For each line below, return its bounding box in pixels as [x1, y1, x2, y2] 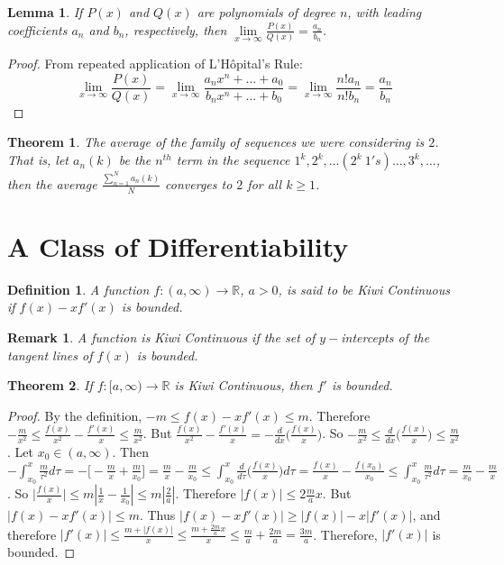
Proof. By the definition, [7, 406, 142, 424]
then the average [7, 174, 97, 193]
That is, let [7, 150, 69, 169]
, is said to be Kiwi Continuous [278, 279, 451, 298]
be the [118, 150, 151, 169]
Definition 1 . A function [7, 279, 150, 298]
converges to [165, 174, 233, 193]
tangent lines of [7, 345, 93, 364]
